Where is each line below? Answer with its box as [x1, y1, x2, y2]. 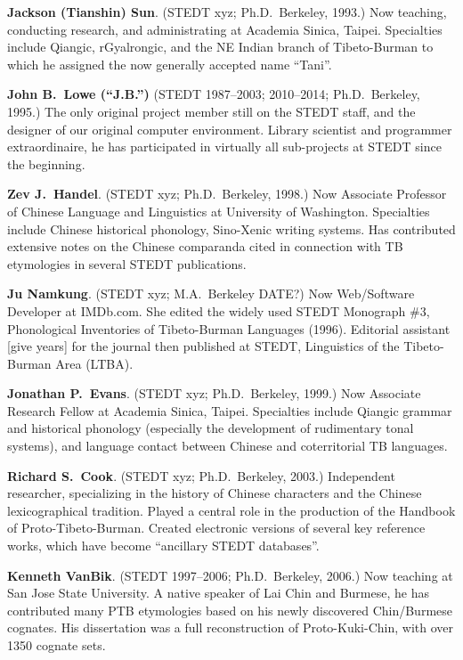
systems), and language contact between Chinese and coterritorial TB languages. [7, 436, 448, 455]
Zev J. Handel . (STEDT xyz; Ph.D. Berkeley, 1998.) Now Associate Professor [7, 184, 447, 203]
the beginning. [7, 154, 85, 173]
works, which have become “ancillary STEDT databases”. [7, 536, 320, 555]
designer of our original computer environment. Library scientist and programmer [7, 119, 452, 138]
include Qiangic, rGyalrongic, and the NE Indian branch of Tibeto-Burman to [7, 37, 434, 56]
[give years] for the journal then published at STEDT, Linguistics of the [7, 337, 400, 355]
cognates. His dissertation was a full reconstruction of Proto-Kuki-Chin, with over [7, 618, 453, 637]
